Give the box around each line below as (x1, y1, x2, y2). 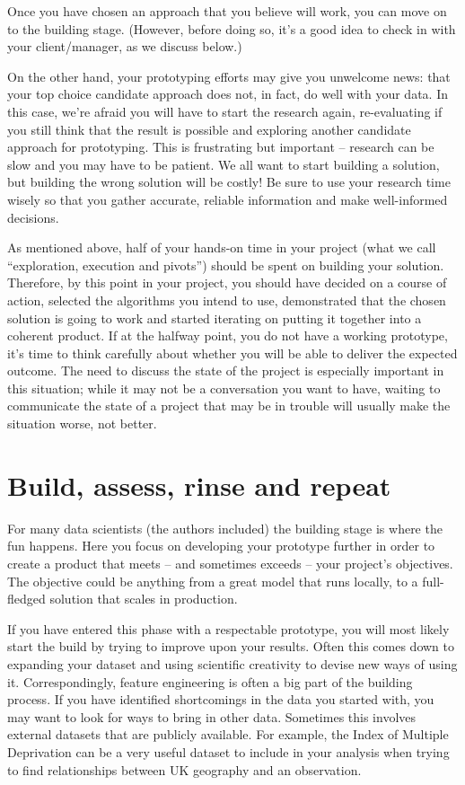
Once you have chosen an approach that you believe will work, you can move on (7, 2, 447, 20)
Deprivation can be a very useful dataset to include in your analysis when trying (7, 742, 450, 761)
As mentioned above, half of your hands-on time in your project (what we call (7, 238, 436, 257)
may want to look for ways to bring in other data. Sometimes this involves (7, 707, 417, 726)
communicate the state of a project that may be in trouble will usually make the (7, 396, 451, 415)
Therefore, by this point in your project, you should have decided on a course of (7, 273, 447, 292)
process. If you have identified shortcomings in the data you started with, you (7, 690, 434, 709)
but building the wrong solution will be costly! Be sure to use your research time (7, 172, 451, 191)
